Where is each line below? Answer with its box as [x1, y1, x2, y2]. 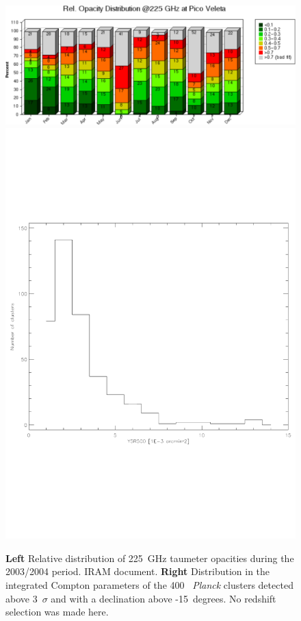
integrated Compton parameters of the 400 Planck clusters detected [5, 577, 293, 592]
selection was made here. [5, 605, 109, 619]
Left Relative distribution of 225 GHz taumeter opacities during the [5, 550, 294, 565]
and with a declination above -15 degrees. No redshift [51, 591, 276, 605]
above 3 [5, 591, 38, 605]
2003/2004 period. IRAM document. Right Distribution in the [5, 564, 270, 579]
